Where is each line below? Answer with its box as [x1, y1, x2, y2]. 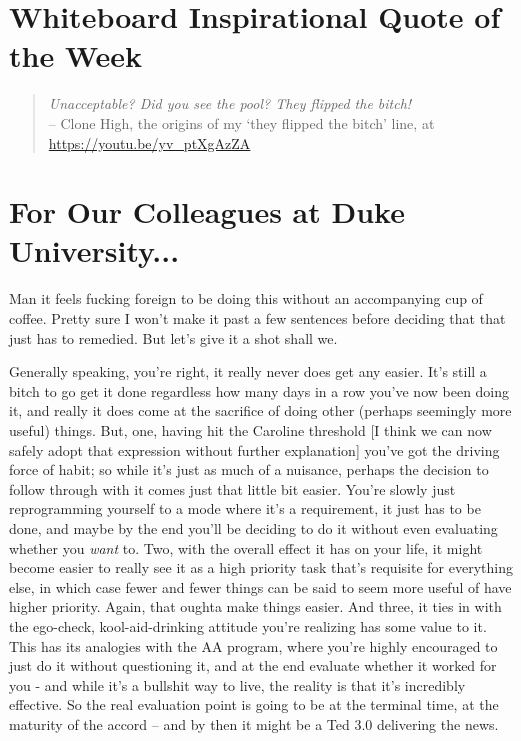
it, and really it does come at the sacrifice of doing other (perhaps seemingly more [9, 400, 512, 421]
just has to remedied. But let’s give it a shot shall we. [9, 327, 338, 348]
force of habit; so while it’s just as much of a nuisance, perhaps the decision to [9, 459, 489, 480]
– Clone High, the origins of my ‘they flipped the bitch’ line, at [48, 112, 435, 133]
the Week [9, 35, 143, 76]
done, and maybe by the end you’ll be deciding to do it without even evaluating [9, 517, 498, 538]
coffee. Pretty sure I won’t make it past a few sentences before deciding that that [9, 308, 506, 328]
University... [9, 230, 180, 271]
